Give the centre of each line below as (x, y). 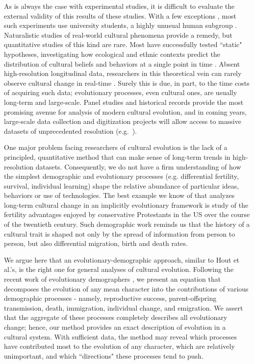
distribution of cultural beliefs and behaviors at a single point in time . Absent (122, 63)
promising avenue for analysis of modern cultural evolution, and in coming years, (126, 111)
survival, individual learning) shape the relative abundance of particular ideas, (122, 185)
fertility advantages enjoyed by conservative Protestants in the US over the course (127, 214)
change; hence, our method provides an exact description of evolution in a (115, 327)
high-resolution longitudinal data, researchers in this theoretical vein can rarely (123, 73)
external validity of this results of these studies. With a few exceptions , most (120, 15)
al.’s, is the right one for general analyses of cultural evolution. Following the (119, 269)
